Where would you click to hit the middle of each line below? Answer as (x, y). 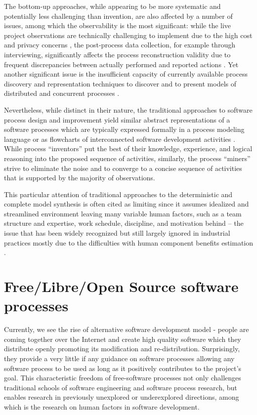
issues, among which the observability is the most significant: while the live (118, 25)
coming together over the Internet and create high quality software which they (123, 339)
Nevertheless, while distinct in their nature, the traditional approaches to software (128, 109)
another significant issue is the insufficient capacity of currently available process (126, 74)
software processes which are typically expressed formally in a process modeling (124, 129)
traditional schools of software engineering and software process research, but (121, 387)
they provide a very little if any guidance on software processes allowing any (119, 358)
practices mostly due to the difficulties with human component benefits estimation (129, 242)
